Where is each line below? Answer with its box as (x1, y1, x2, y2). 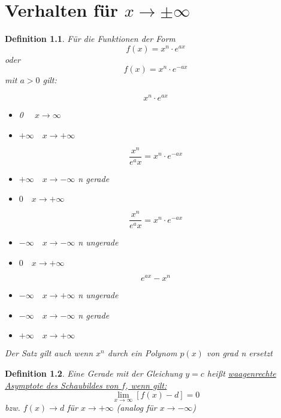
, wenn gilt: (125, 378, 167, 391)
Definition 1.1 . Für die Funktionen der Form (5, 32, 176, 45)
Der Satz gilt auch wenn (5, 347, 93, 359)
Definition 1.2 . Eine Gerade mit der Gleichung (5, 366, 183, 379)
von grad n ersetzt (206, 347, 273, 359)
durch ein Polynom (107, 347, 177, 359)
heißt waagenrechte (207, 366, 276, 379)
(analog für (116, 401, 157, 414)
